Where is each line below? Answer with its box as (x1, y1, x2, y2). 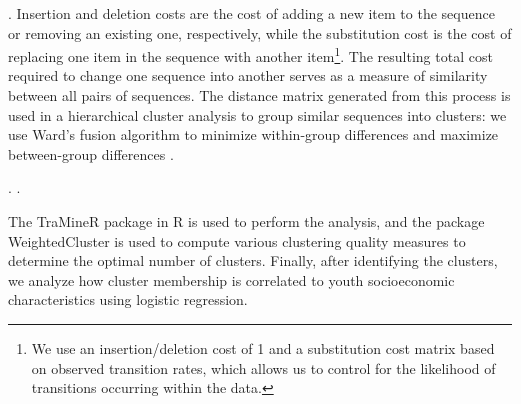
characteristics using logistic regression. (8, 289, 248, 310)
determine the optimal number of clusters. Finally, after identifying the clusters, (8, 250, 498, 271)
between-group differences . (8, 143, 174, 164)
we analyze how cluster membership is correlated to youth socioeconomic (8, 269, 455, 290)
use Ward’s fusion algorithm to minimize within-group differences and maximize (8, 124, 499, 145)
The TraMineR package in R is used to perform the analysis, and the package (8, 211, 485, 231)
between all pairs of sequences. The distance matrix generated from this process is (8, 85, 511, 106)
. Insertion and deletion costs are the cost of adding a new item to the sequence (8, 3, 495, 23)
